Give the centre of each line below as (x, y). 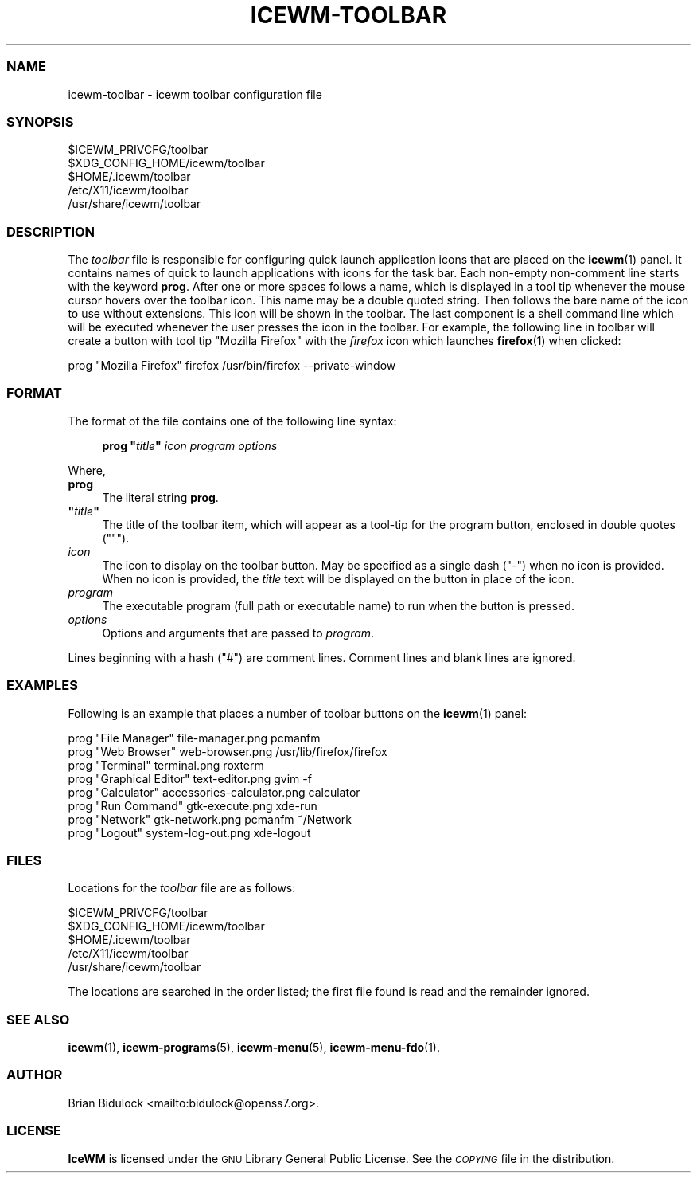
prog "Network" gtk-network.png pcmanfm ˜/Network (210, 819)
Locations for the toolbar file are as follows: (182, 888)
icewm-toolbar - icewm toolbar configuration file (195, 94)
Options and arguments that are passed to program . (238, 633)
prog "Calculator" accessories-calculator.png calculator (214, 792)
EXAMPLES (42, 685)
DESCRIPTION (51, 231)
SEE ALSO (38, 1019)
